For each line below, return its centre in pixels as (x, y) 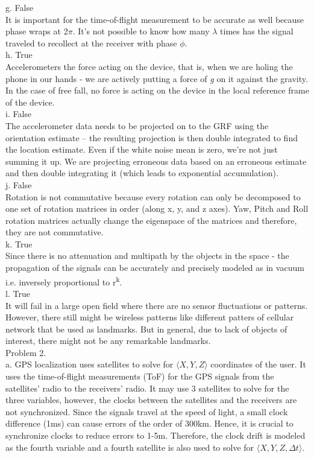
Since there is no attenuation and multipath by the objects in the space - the (147, 256)
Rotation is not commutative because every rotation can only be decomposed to (153, 196)
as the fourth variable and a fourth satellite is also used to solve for (130, 447)
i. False (19, 114)
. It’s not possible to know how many (141, 31)
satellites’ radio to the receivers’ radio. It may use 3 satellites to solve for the (147, 388)
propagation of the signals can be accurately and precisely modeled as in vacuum (155, 268)
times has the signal (257, 31)
